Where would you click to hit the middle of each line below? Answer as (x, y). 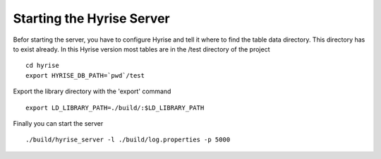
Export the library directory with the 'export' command (92, 91)
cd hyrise (42, 66)
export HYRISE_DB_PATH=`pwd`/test (85, 75)
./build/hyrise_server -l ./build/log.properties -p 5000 (128, 140)
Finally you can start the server (58, 123)
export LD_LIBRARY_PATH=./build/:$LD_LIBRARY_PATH (115, 107)
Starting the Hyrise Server (91, 18)
